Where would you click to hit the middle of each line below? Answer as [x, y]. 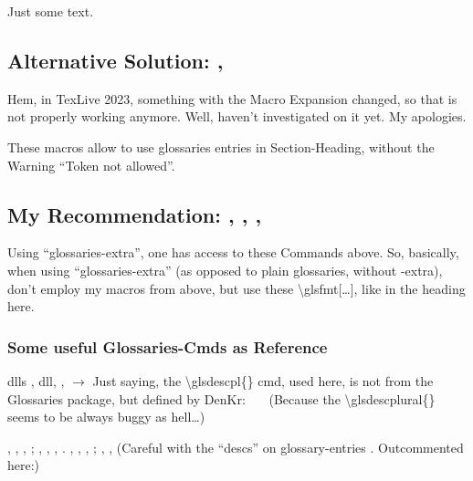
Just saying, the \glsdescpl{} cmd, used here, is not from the [263, 380]
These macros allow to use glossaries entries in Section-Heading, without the [221, 146]
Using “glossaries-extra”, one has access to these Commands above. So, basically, [233, 252]
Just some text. [51, 11]
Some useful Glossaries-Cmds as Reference [168, 346]
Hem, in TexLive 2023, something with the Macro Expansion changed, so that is [232, 98]
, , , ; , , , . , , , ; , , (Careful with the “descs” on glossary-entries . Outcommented [236, 447]
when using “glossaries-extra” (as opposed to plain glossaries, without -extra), [225, 270]
